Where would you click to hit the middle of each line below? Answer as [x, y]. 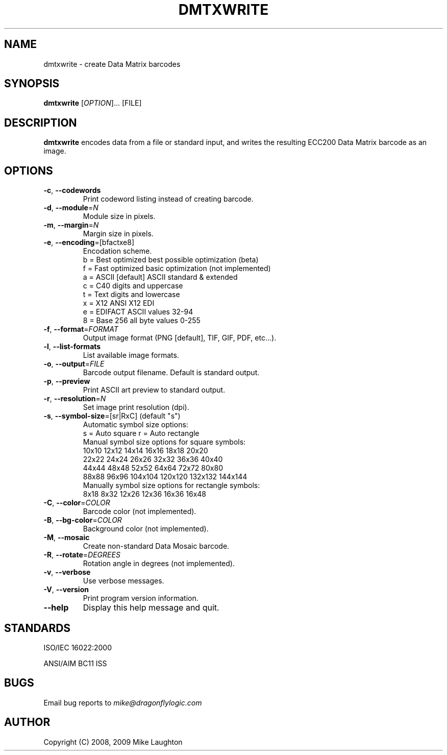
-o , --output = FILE [74, 364]
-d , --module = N [71, 208]
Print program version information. [141, 598]
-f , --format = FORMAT [81, 329]
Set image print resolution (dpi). [136, 407]
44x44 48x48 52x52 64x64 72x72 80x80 [153, 468]
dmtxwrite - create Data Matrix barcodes [112, 64]
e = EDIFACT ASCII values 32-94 [138, 312]
